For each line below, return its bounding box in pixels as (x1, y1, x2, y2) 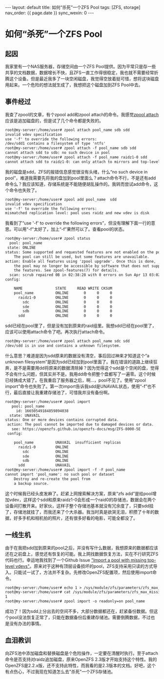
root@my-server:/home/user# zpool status (5, 236, 91, 241)
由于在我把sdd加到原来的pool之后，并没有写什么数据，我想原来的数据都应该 (5, 545, 159, 551)
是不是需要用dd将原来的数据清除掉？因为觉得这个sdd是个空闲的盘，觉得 (13, 365, 159, 371)
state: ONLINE (7, 245, 36, 251)
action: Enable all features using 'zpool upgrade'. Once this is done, (5, 259, 156, 264)
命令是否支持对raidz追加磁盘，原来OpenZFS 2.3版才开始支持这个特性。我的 (5, 656, 157, 662)
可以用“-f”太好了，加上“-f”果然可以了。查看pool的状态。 (13, 226, 127, 232)
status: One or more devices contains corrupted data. (5, 418, 119, 423)
